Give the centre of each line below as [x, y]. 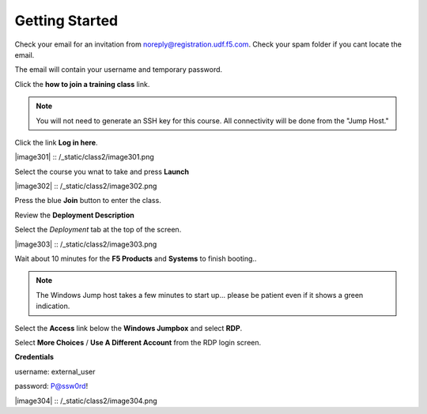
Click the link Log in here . [56, 142]
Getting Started [66, 21]
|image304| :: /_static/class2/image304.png [86, 401]
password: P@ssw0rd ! [51, 386]
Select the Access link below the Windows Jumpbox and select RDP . [128, 328]
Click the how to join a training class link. [82, 84]
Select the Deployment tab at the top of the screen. [98, 230]
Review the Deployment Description [74, 215]
